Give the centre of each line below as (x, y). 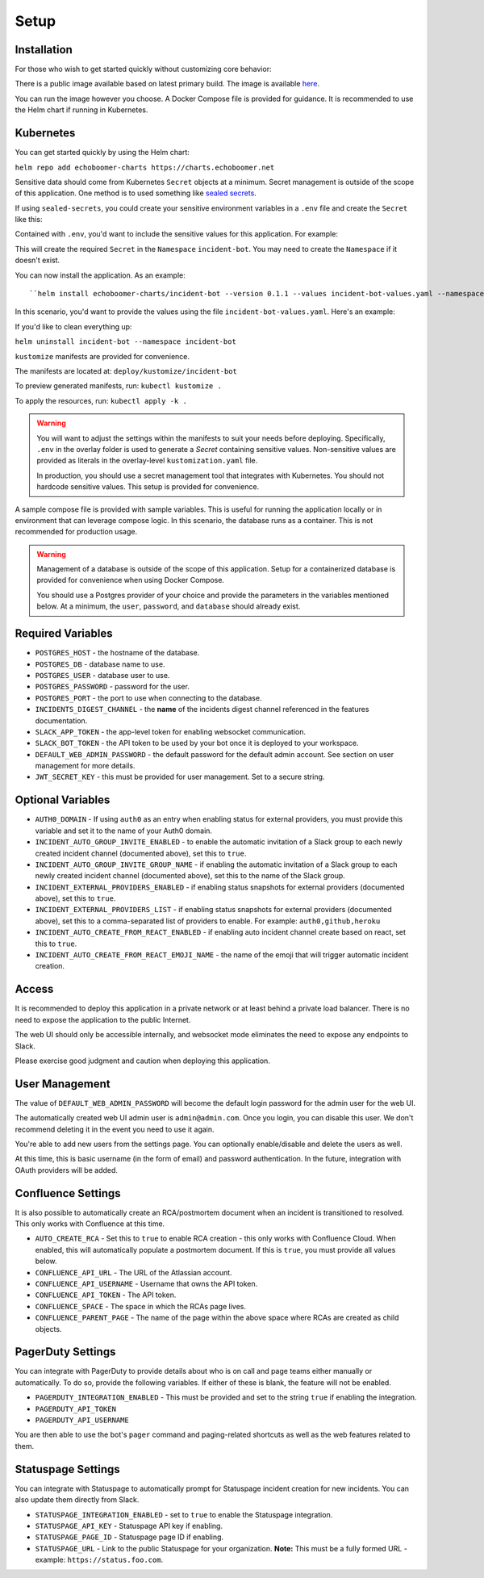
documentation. (61, 720)
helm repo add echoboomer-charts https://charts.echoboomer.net (145, 167)
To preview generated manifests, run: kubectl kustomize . (118, 386)
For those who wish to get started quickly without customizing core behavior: (143, 69)
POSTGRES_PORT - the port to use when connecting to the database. (148, 697)
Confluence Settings (68, 1193)
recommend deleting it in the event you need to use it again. (115, 1129)
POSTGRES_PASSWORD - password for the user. (112, 687)
